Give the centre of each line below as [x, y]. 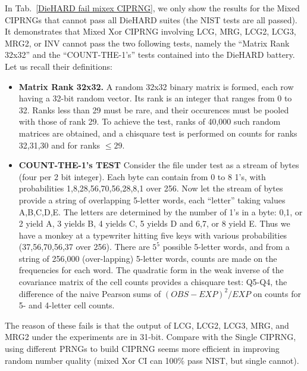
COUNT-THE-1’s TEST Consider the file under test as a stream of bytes [159, 165]
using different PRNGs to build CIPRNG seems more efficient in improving [142, 349]
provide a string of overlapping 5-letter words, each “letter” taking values [152, 200]
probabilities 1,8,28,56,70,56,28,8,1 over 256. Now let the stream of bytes [151, 188]
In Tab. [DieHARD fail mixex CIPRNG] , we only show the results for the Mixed [152, 8]
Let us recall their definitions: [59, 66]
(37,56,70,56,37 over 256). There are [84, 247]
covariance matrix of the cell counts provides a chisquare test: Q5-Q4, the [153, 282]
